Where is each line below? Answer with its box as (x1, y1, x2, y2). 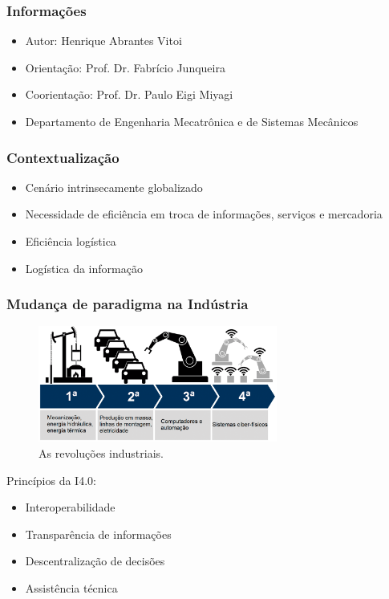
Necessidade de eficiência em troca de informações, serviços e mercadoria (25, 206, 383, 222)
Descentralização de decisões (25, 552, 165, 569)
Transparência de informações (25, 525, 172, 542)
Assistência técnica (25, 580, 118, 597)
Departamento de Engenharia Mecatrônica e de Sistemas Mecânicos (25, 113, 359, 129)
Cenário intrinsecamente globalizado (25, 178, 203, 195)
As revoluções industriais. (38, 445, 164, 462)
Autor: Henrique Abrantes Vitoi (25, 32, 182, 49)
